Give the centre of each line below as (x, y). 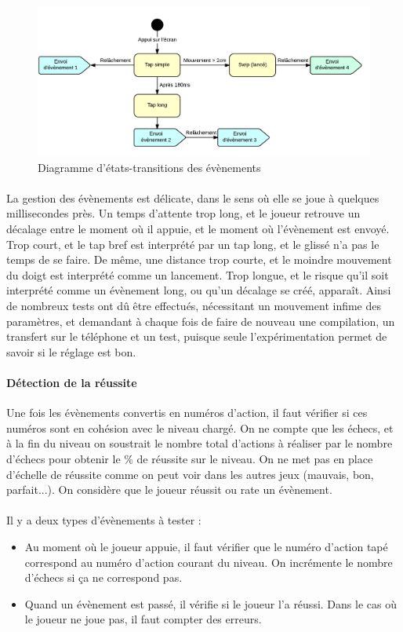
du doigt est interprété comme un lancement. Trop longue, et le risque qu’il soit (198, 274)
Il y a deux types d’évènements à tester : (104, 520)
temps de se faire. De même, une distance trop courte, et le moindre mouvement (199, 259)
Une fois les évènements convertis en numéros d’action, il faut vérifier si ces (187, 413)
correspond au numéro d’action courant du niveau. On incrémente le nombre (209, 562)
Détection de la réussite (72, 382)
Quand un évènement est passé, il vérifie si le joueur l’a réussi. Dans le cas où (211, 603)
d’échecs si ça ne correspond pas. (103, 577)
